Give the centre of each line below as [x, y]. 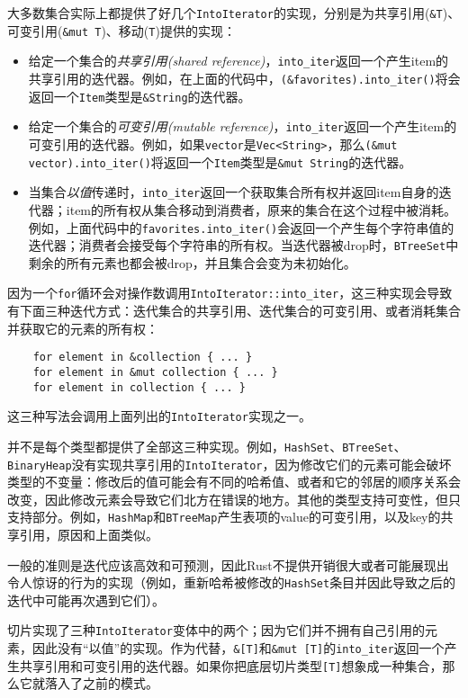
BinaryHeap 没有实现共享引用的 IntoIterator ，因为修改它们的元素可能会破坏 [229, 464]
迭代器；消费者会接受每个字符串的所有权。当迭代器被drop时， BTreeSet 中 [243, 245]
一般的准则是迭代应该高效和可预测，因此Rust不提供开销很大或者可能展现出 [228, 564]
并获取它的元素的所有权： [83, 328]
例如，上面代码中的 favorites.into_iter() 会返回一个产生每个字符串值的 [241, 227]
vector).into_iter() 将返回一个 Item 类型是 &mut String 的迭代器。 [220, 161]
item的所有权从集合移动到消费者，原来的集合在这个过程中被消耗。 [261, 209]
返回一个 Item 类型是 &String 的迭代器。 [139, 96]
